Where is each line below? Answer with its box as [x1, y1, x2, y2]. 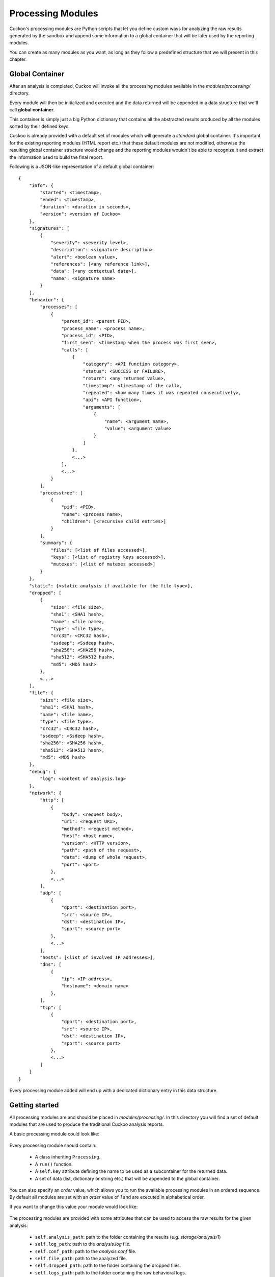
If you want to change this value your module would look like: [9, 1203, 138, 1210]
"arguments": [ [82, 404, 121, 410]
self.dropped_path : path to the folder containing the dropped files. [35, 1262, 181, 1269]
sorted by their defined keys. [9, 123, 70, 129]
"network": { [29, 790, 62, 796]
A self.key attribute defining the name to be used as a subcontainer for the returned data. [35, 1168, 228, 1174]
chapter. [9, 56, 27, 62]
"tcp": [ [40, 1004, 62, 1010]
